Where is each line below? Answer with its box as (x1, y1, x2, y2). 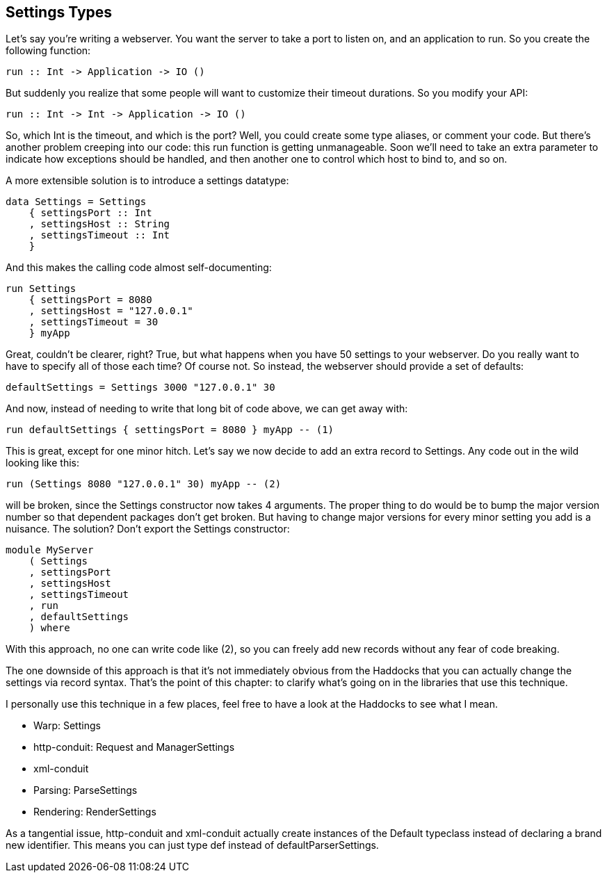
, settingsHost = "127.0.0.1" (29, 305, 193, 317)
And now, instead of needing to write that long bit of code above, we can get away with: (6, 403, 408, 415)
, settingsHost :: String (29, 218, 170, 230)
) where (29, 622, 70, 634)
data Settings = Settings (6, 196, 147, 208)
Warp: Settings (33, 720, 101, 732)
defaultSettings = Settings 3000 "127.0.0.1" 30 (6, 382, 275, 393)
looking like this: (6, 457, 79, 469)
